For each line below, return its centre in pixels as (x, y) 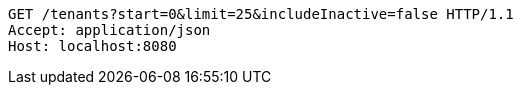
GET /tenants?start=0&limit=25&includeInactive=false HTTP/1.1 (261, 14)
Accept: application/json (109, 30)
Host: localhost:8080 (92, 46)
